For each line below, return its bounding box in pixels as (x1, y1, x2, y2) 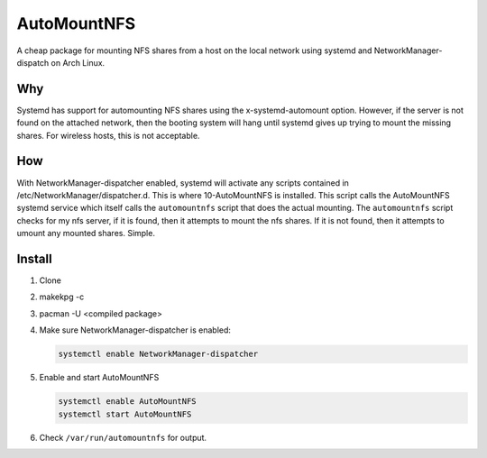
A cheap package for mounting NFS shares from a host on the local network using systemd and (16, 45, 372, 56)
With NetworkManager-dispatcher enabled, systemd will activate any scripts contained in (16, 177, 349, 188)
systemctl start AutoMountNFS (58, 408, 192, 419)
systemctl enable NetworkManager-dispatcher (58, 349, 259, 360)
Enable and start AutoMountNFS (39, 372, 160, 383)
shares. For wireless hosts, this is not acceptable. (16, 130, 200, 141)
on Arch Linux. (51, 57, 106, 68)
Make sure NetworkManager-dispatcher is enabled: (39, 325, 232, 335)
